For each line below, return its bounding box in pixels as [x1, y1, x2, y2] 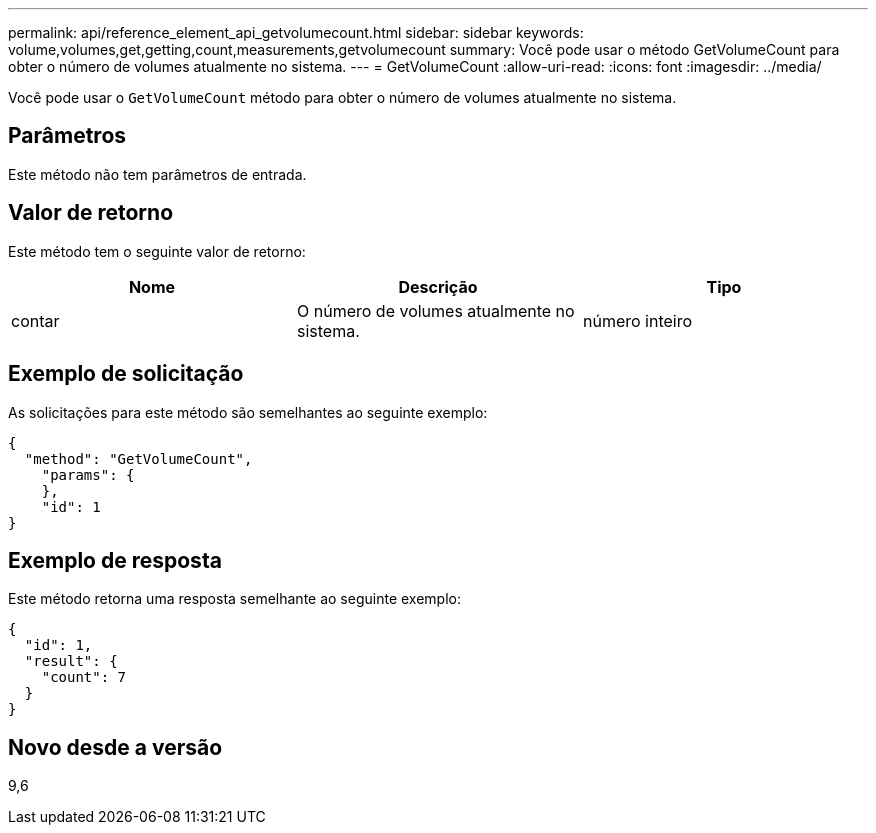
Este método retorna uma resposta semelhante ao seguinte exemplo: [8, 590, 461, 608]
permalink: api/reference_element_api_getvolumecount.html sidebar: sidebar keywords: [8, 24, 584, 41]
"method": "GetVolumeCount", [24, 450, 253, 467]
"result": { [24, 653, 118, 670]
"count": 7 [41, 669, 127, 686]
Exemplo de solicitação [8, 361, 244, 387]
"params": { [41, 466, 135, 483]
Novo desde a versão [8, 734, 223, 760]
